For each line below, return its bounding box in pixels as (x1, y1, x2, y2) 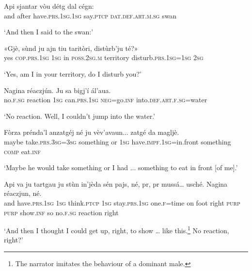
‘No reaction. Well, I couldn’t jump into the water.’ (4, 111, 155, 121)
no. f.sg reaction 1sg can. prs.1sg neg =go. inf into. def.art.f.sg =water (4, 95, 207, 105)
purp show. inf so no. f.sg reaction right (4, 207, 119, 217)
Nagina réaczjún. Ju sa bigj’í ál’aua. (4, 85, 111, 95)
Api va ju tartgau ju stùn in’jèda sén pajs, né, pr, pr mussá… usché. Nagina (4, 178, 228, 189)
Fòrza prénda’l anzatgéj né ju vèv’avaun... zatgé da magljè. (4, 127, 179, 137)
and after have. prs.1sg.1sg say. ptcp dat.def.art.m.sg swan (4, 10, 177, 20)
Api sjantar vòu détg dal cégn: (4, 1, 94, 11)
